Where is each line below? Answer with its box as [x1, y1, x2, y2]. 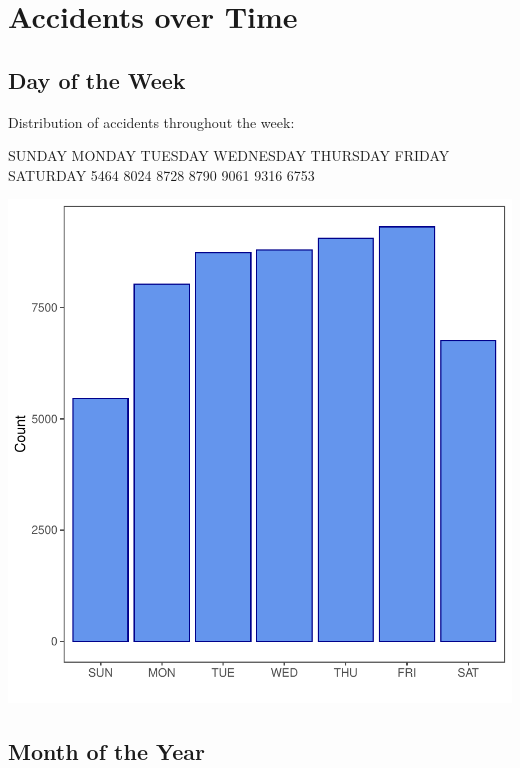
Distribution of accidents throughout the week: [8, 111, 295, 132]
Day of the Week [8, 64, 186, 95]
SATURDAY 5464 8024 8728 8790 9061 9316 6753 [8, 164, 315, 185]
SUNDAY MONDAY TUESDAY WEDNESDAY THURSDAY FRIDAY [8, 145, 450, 166]
